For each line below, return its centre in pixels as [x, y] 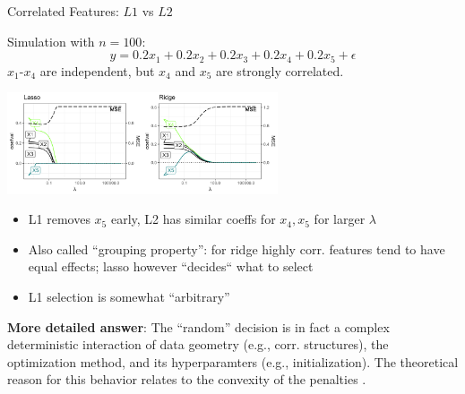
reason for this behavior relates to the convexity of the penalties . [187, 379]
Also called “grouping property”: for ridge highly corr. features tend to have [237, 248]
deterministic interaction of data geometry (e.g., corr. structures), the [198, 344]
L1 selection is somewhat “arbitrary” [129, 296]
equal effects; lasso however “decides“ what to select [171, 266]
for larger [340, 219]
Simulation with [51, 41]
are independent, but [97, 70]
